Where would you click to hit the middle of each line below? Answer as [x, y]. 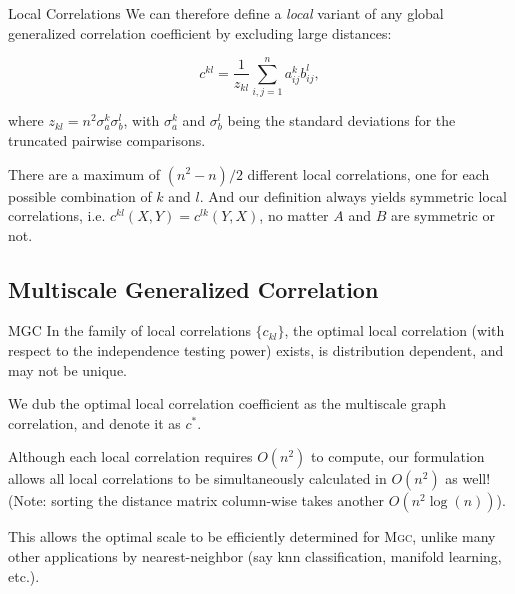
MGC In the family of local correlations [129, 330]
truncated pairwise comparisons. [107, 139]
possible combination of [80, 195]
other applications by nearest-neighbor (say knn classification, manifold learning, [255, 556]
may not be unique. [68, 369]
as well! [468, 478]
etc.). [24, 575]
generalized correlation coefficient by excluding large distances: [200, 32]
